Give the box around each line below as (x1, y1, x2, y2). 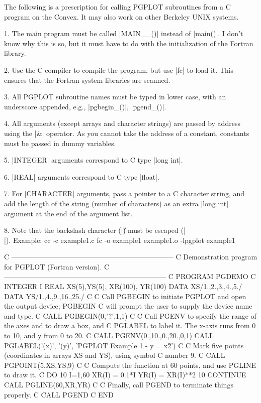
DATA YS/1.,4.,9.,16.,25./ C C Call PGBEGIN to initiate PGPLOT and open (4, 291, 246, 301)
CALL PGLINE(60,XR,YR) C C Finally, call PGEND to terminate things (4, 379, 233, 389)
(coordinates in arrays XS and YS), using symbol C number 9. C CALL (4, 350, 225, 360)
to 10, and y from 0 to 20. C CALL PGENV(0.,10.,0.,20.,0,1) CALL (4, 330, 214, 341)
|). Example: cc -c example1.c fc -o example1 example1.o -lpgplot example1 (4, 234, 235, 245)
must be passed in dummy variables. (4, 138, 116, 148)
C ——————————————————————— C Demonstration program (4, 251, 257, 262)
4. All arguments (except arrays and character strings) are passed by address (4, 118, 240, 128)
